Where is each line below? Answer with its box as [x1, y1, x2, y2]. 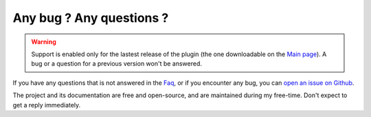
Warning [31, 38, 56, 46]
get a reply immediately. [12, 101, 81, 109]
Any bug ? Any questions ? [12, 10, 169, 25]
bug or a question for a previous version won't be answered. [31, 60, 203, 68]
